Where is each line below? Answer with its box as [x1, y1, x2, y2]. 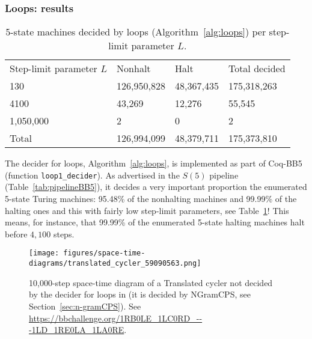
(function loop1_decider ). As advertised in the [5, 168, 180, 181]
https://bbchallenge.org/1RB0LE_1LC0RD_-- [29, 311, 203, 324]
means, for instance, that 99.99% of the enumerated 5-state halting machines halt [5, 216, 305, 228]
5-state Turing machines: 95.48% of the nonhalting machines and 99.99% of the [5, 192, 297, 205]
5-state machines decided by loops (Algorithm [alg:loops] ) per [5, 25, 266, 39]
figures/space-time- [63, 249, 145, 258]
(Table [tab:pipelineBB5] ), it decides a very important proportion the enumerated [5, 180, 307, 193]
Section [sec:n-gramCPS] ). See [29, 299, 141, 312]
